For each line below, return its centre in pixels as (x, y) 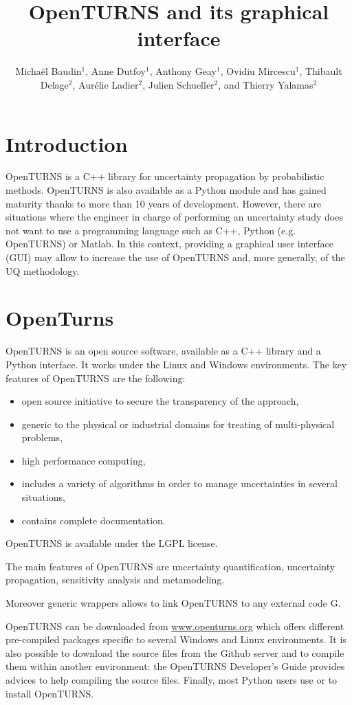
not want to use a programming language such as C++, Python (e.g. (151, 230)
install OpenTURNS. (50, 693)
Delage (54, 84)
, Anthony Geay (183, 71)
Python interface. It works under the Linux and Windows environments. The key (176, 364)
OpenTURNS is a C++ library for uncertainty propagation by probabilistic (165, 176)
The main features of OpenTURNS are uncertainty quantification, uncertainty (170, 566)
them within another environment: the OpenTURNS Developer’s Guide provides (175, 666)
